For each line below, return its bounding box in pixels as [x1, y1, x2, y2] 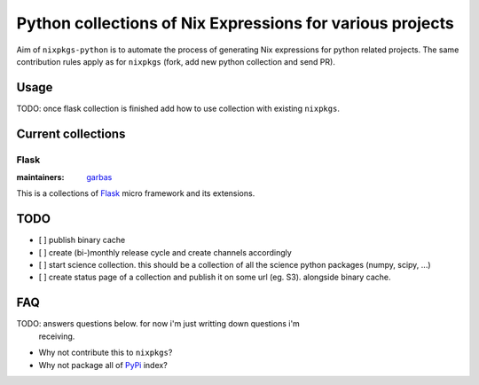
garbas [86, 172, 113, 182]
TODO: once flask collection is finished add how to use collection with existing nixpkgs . [16, 103, 341, 114]
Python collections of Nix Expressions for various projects [16, 13, 454, 33]
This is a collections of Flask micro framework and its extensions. [16, 188, 255, 199]
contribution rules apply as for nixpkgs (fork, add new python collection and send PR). [16, 56, 336, 67]
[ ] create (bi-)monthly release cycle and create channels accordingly [38, 247, 292, 257]
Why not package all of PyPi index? [38, 359, 168, 370]
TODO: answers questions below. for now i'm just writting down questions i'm [16, 318, 301, 329]
